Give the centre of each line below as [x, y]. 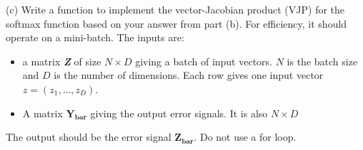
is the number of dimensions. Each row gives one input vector [189, 75]
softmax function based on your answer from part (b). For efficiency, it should [176, 23]
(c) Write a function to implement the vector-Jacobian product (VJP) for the [175, 9]
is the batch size [322, 61]
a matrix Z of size [62, 61]
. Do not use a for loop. [245, 137]
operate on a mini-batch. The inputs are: [95, 37]
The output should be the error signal [89, 137]
